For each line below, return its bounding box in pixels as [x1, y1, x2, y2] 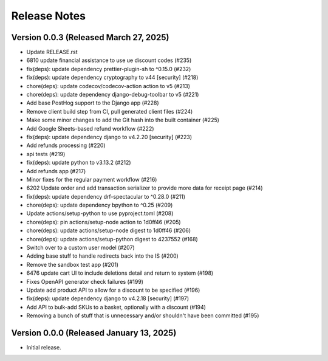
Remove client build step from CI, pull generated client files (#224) [26, 108, 193, 115]
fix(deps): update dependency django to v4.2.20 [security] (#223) [26, 133, 193, 140]
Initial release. [26, 344, 61, 351]
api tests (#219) [26, 150, 66, 157]
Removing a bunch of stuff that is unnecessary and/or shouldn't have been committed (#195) [26, 312, 259, 319]
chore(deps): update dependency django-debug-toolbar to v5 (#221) [26, 91, 199, 98]
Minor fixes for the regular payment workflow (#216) [26, 176, 157, 183]
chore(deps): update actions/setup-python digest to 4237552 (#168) [26, 235, 199, 242]
